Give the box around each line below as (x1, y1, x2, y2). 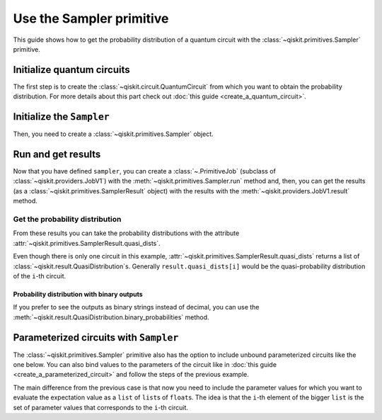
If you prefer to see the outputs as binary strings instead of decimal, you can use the (13, 303, 260, 312)
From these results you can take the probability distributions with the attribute (13, 229, 240, 237)
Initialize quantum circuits (13, 64, 130, 76)
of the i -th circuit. (13, 271, 66, 280)
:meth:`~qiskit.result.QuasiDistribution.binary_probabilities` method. (13, 312, 209, 322)
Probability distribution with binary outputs (13, 290, 143, 298)
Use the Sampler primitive (13, 11, 169, 26)
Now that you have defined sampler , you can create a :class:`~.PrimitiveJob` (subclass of (13, 167, 276, 176)
